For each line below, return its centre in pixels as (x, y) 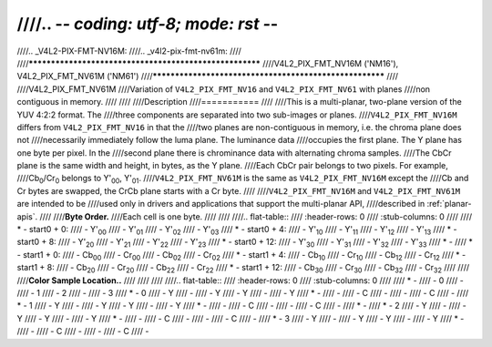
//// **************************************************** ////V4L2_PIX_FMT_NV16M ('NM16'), (208, 63)
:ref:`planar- (449, 204)
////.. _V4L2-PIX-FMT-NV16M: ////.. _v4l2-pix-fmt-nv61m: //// (129, 51)
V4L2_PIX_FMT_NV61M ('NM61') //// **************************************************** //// (208, 77)
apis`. (27, 216)
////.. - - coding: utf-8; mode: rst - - (148, 24)
